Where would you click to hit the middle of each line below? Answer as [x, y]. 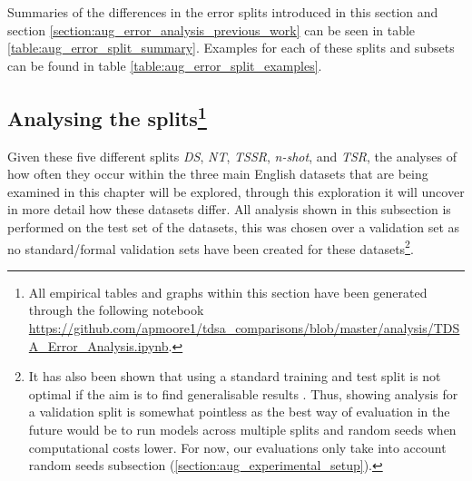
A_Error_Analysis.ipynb [98, 345]
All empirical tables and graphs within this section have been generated [228, 292]
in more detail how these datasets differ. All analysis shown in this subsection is [229, 209]
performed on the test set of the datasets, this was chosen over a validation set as [234, 226]
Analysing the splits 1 [107, 116]
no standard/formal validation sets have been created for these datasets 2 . [211, 247]
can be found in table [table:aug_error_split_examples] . [165, 65]
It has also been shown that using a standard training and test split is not [235, 376]
